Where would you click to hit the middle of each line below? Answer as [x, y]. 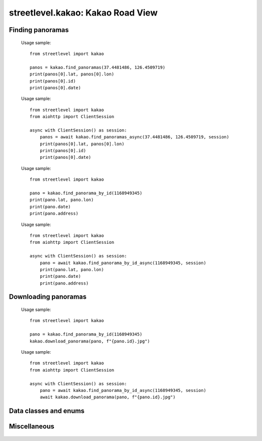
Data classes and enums [47, 411]
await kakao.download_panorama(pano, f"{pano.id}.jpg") [107, 397]
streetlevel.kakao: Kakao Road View [83, 13]
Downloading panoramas [48, 297]
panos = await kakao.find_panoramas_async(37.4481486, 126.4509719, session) [134, 137]
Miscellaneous [32, 427]
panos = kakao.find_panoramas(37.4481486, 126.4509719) [98, 67]
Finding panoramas [39, 30]
